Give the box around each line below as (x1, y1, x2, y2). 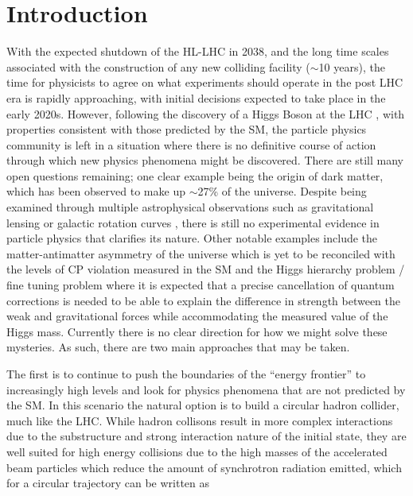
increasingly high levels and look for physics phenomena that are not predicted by (6, 381, 406, 397)
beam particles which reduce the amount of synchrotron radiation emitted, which (6, 459, 402, 475)
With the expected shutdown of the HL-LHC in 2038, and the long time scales (6, 43, 389, 60)
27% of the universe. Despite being (197, 183, 367, 200)
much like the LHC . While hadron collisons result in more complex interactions (6, 412, 393, 428)
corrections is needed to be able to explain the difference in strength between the (6, 292, 401, 308)
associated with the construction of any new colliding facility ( (6, 58, 310, 75)
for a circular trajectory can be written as (6, 475, 210, 491)
